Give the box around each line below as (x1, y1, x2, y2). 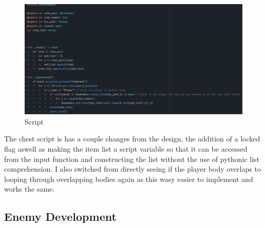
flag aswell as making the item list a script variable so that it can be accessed (4, 143, 248, 154)
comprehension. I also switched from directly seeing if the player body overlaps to (4, 163, 261, 174)
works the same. (4, 183, 55, 194)
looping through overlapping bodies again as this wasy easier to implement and (4, 173, 253, 184)
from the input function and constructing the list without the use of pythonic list (4, 153, 260, 164)
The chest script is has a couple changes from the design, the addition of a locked (4, 133, 260, 144)
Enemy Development (4, 209, 117, 224)
